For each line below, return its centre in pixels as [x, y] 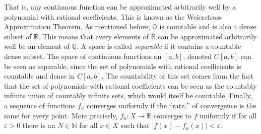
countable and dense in [40, 76]
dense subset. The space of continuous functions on [83, 56]
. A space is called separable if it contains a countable [159, 46]
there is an [39, 125]
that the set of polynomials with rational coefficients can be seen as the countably [130, 85]
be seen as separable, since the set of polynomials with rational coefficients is [123, 66]
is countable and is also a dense [208, 26]
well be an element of [37, 46]
